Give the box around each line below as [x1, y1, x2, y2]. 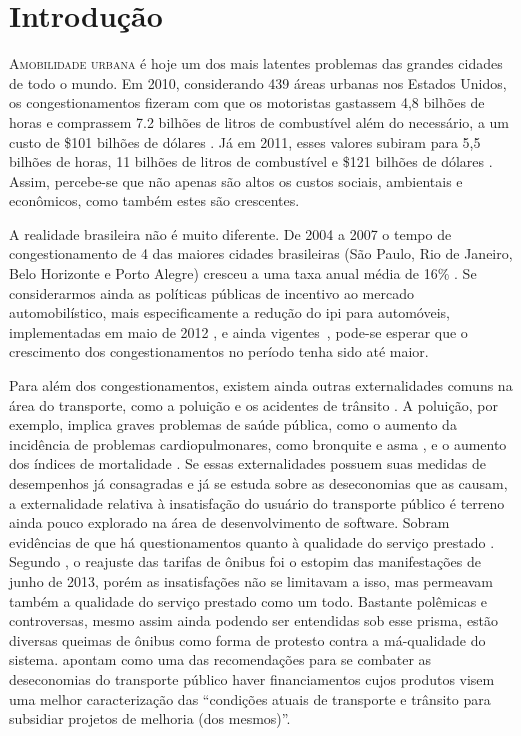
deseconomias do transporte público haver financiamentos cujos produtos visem [9, 668, 495, 689]
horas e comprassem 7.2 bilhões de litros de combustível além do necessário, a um [9, 111, 510, 132]
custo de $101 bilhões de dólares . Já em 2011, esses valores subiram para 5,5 [9, 131, 481, 152]
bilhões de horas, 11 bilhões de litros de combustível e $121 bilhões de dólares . [9, 151, 493, 172]
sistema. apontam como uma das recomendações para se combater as [9, 649, 432, 670]
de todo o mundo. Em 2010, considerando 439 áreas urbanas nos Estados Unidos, [9, 72, 507, 93]
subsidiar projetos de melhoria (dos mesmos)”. [9, 708, 291, 729]
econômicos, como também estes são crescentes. [9, 190, 300, 211]
